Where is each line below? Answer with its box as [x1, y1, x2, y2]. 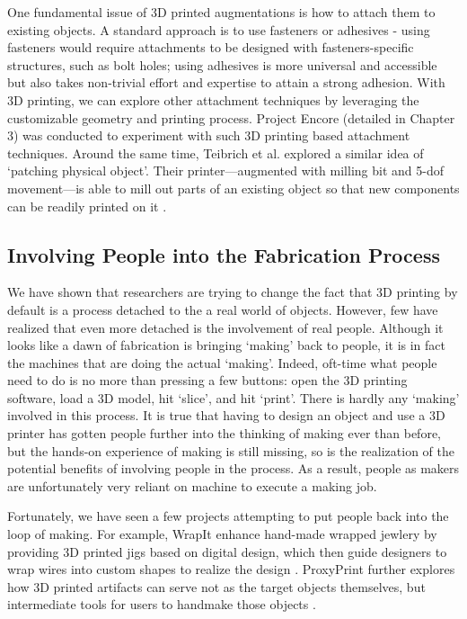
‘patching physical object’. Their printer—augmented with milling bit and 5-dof [7, 161, 444, 180]
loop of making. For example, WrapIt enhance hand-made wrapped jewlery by [7, 525, 437, 543]
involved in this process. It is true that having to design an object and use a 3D [7, 406, 445, 425]
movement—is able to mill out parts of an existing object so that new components [7, 178, 460, 197]
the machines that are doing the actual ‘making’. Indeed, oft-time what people [7, 353, 437, 372]
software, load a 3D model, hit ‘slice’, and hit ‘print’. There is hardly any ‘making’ [7, 388, 460, 407]
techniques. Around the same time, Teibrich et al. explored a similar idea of [7, 143, 424, 162]
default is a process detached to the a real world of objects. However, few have [7, 300, 438, 318]
